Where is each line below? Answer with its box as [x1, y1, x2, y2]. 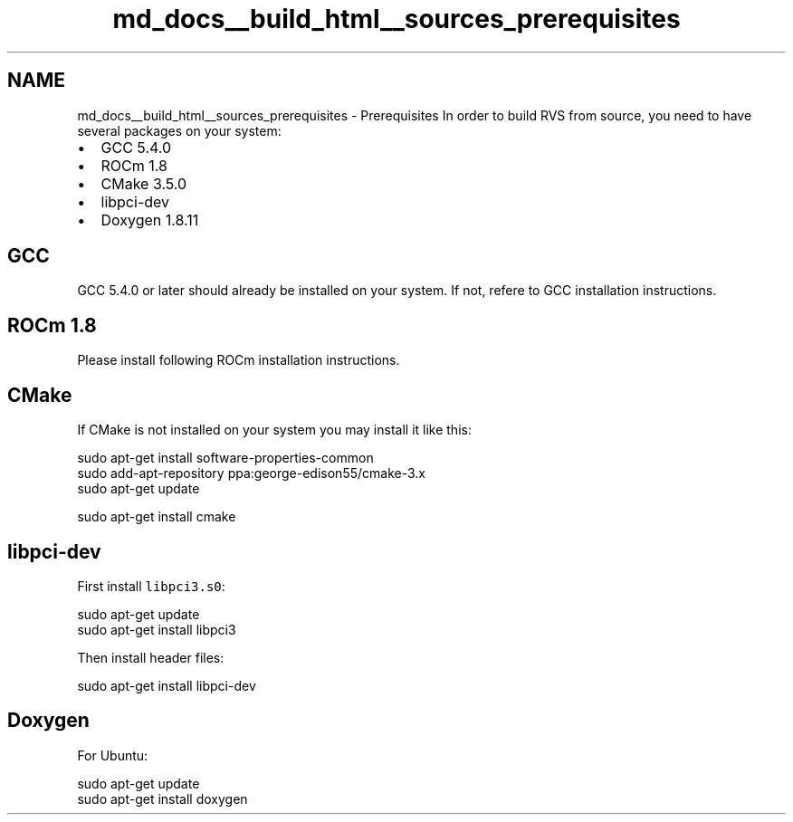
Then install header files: [77, 649, 225, 665]
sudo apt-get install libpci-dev [77, 677, 256, 693]
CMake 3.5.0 [100, 174, 187, 193]
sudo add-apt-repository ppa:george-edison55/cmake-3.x [77, 465, 425, 482]
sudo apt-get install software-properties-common [77, 450, 374, 466]
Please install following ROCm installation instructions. [77, 352, 400, 368]
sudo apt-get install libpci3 [77, 621, 236, 637]
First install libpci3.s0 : [77, 578, 225, 594]
